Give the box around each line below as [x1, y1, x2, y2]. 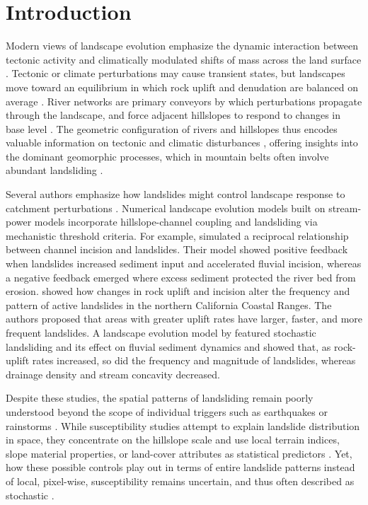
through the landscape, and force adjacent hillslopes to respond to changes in [6, 108, 341, 122]
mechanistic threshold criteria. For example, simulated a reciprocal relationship [6, 228, 349, 243]
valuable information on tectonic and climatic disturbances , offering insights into [6, 135, 358, 150]
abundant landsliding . [6, 163, 103, 178]
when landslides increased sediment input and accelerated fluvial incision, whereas [6, 256, 362, 271]
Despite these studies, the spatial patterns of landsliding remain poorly [6, 390, 314, 405]
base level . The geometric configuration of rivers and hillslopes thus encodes [6, 121, 338, 136]
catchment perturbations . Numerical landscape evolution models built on [6, 200, 326, 215]
